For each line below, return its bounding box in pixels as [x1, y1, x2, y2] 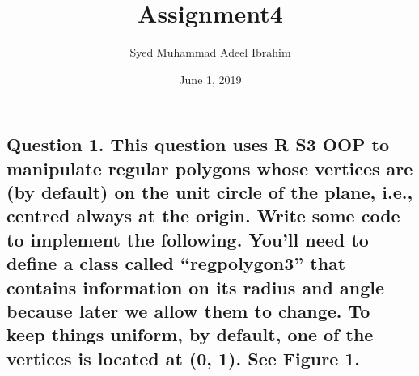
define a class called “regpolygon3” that [6, 251, 346, 276]
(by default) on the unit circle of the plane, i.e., [6, 180, 413, 205]
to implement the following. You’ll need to [6, 226, 369, 251]
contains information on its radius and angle [6, 274, 384, 299]
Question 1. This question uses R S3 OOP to [6, 132, 390, 157]
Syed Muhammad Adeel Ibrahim [129, 44, 291, 61]
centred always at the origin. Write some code [6, 203, 400, 228]
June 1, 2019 [179, 70, 242, 87]
